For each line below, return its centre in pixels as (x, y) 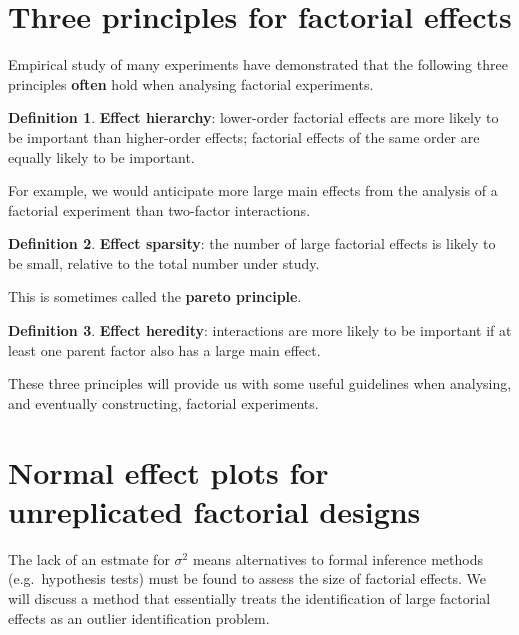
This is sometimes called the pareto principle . (155, 296)
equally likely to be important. (101, 156)
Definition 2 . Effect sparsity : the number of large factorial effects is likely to (252, 243)
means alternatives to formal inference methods (337, 558)
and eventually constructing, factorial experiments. (163, 402)
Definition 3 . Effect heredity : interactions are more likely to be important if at (260, 330)
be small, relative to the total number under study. (164, 262)
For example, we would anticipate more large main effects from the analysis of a (253, 190)
